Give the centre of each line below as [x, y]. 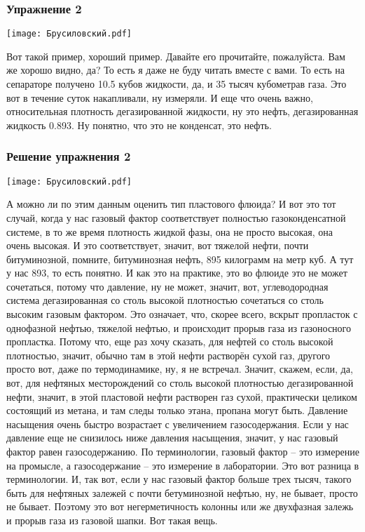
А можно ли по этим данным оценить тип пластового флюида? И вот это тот [171, 204]
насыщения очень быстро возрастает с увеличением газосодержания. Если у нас [178, 424]
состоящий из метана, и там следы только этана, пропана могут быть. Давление [177, 410]
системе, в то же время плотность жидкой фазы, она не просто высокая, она [170, 231]
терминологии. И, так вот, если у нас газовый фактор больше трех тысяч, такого [179, 479]
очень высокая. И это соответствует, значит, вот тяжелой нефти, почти [158, 245]
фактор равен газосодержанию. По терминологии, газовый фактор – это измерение [183, 451]
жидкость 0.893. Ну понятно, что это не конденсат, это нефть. [139, 125]
